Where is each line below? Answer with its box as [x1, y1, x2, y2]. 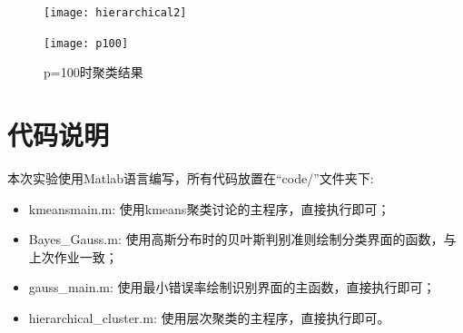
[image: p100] [44, 36, 129, 50]
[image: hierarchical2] [44, 6, 187, 19]
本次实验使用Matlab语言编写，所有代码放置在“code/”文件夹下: [7, 169, 374, 188]
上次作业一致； [28, 247, 118, 266]
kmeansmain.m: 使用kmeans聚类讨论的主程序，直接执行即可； [28, 199, 390, 218]
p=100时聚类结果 [44, 63, 143, 82]
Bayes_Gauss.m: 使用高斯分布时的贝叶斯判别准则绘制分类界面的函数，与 [28, 230, 457, 249]
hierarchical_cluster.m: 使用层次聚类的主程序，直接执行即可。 [28, 309, 390, 327]
